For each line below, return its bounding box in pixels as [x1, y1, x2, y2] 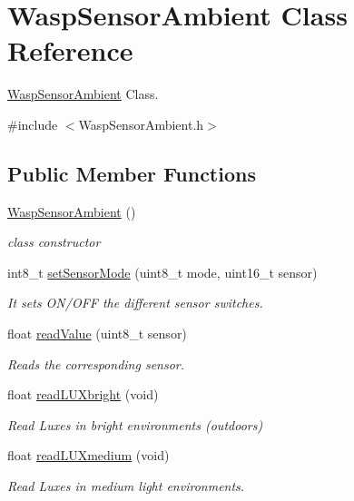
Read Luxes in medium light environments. [7, 476, 245, 496]
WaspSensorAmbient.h [78, 114, 204, 133]
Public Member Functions [7, 159, 256, 187]
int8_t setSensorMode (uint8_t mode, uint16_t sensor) [7, 262, 318, 281]
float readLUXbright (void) [7, 385, 159, 404]
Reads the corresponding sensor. [7, 354, 185, 373]
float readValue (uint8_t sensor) [7, 324, 187, 343]
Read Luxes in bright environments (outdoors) [7, 415, 263, 434]
